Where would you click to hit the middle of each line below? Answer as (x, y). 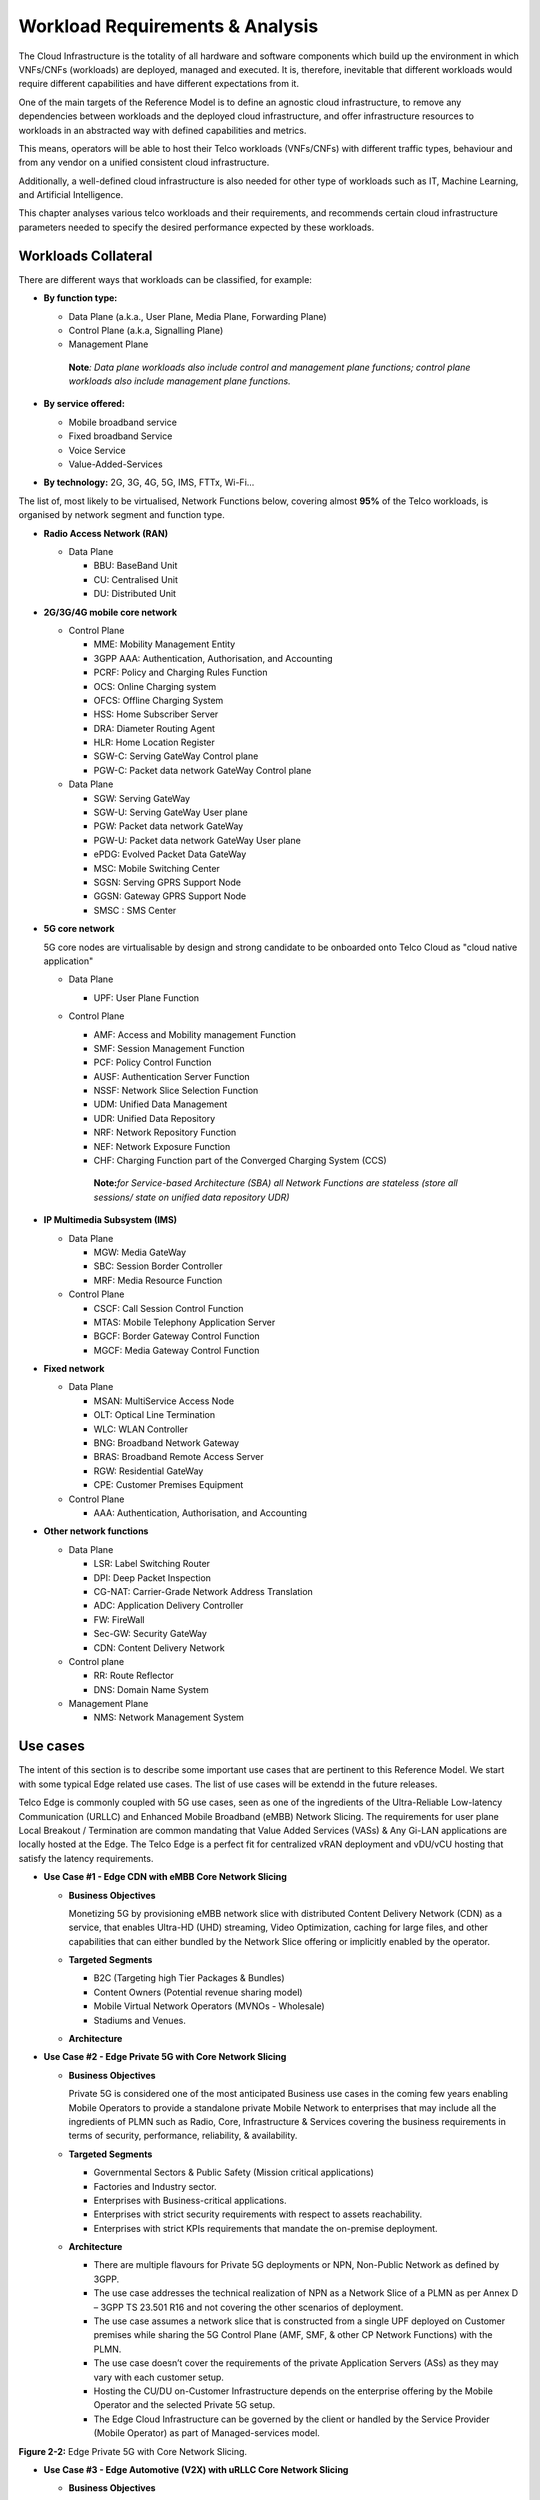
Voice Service (97, 450)
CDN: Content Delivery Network (159, 1647)
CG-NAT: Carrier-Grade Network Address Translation (203, 1591)
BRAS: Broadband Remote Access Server (178, 1457)
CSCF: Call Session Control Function (168, 1308)
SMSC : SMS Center (135, 910)
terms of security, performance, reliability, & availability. (183, 2136)
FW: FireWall (119, 1619)
